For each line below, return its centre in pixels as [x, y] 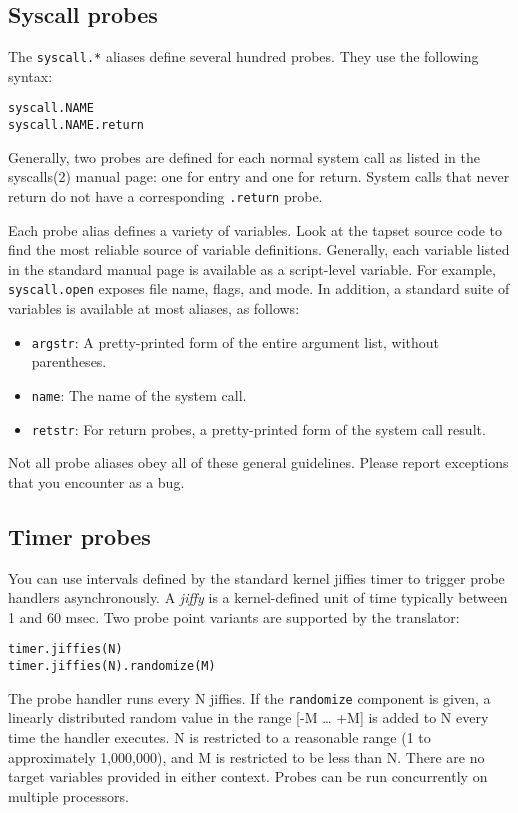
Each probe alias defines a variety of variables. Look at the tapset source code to [255, 229]
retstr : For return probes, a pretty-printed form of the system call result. [258, 428]
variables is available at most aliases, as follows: [154, 308]
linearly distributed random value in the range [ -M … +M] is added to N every [248, 717]
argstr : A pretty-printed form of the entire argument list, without [235, 341]
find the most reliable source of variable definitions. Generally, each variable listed [259, 249]
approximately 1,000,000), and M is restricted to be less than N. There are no [246, 756]
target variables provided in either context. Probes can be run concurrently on [248, 776]
